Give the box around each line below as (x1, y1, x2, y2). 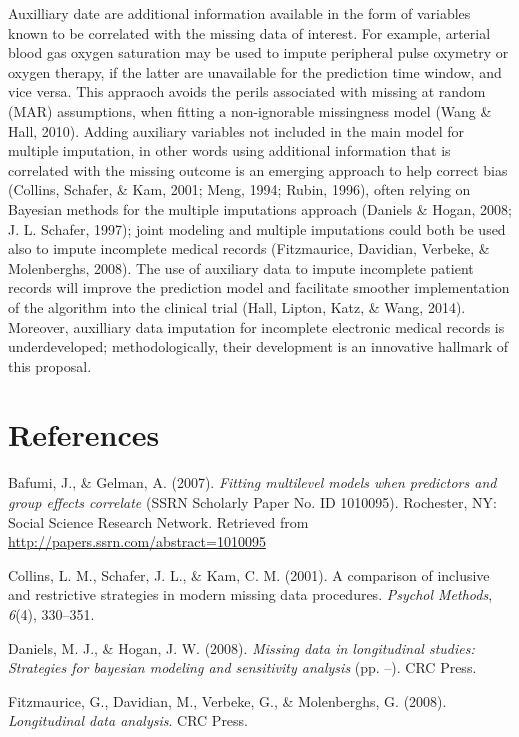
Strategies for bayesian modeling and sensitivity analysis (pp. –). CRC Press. (8, 657, 477, 678)
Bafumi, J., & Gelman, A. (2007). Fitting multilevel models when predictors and (8, 472, 497, 493)
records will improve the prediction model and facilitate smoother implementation (8, 277, 510, 298)
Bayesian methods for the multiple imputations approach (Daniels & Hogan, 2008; (8, 198, 513, 219)
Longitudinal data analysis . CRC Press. (8, 710, 249, 731)
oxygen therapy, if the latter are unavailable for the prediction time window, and (8, 61, 502, 82)
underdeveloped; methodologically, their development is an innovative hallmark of (8, 336, 508, 357)
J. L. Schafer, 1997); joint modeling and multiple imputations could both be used (8, 218, 506, 239)
